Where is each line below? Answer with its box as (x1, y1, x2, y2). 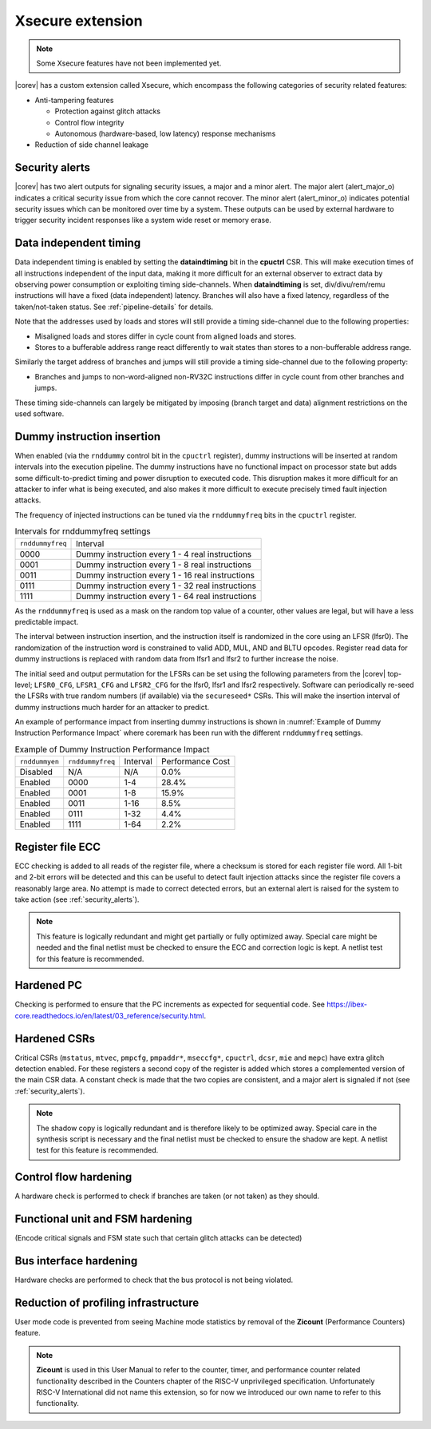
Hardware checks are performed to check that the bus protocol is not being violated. (14, 1275, 294, 1285)
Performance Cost (160, 756, 231, 767)
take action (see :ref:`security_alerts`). (14, 895, 140, 904)
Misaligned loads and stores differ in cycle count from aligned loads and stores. (34, 331, 297, 341)
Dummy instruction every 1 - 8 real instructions (76, 559, 251, 570)
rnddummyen (19, 757, 60, 766)
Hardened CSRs (14, 1031, 96, 1046)
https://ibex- (326, 999, 368, 1010)
